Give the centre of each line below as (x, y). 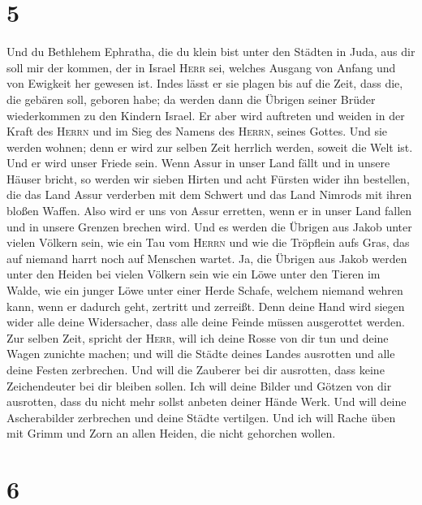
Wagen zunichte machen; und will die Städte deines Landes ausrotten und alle (201, 354)
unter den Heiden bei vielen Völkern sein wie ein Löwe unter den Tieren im (194, 274)
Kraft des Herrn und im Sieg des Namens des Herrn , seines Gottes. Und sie (197, 131)
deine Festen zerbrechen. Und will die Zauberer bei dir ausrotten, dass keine (196, 369)
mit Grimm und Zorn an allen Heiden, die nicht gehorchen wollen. (171, 433)
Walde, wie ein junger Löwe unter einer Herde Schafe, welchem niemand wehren (205, 290)
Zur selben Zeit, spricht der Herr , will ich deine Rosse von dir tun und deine (198, 337)
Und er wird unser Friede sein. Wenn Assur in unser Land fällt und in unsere (198, 163)
